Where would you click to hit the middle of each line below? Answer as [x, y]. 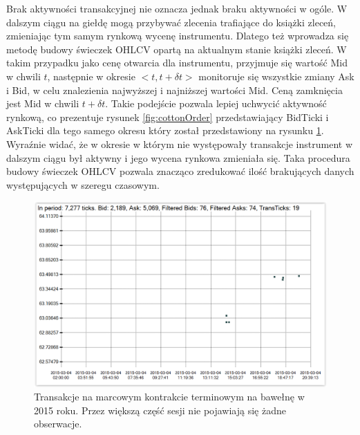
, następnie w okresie [91, 76]
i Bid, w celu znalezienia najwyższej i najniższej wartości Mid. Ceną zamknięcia [174, 90]
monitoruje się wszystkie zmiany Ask [276, 76]
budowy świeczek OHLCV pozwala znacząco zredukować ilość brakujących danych [180, 171]
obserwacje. [58, 424]
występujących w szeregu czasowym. [83, 184]
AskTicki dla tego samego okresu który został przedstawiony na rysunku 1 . [165, 130]
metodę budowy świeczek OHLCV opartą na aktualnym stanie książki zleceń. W [177, 49]
